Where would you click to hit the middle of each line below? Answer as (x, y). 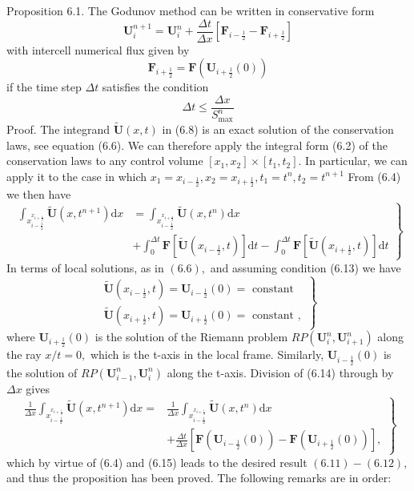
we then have (39, 194)
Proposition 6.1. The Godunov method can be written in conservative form (191, 10)
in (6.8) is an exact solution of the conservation (278, 129)
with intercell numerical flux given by (98, 49)
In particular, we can (356, 161)
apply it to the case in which (77, 176)
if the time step (44, 87)
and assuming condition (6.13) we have (305, 267)
